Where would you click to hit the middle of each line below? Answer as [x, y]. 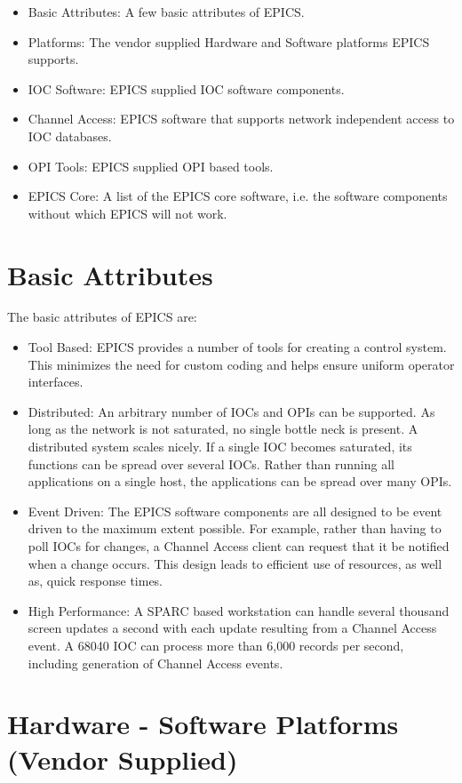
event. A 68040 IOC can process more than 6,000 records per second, [216, 645]
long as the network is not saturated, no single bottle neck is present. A [223, 429]
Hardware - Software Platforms [203, 724]
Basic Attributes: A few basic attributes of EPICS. [166, 12]
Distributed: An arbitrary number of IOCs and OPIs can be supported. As [231, 411]
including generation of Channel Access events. [155, 663]
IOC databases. [70, 136]
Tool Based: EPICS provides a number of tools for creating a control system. [237, 347]
